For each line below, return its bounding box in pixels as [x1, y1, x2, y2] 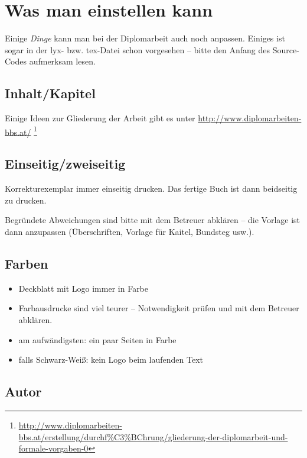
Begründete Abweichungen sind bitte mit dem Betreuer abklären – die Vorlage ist [5, 214, 301, 226]
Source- [272, 43, 299, 56]
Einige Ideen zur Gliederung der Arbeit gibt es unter [5, 112, 195, 124]
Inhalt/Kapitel [5, 84, 96, 102]
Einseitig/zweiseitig [5, 154, 126, 173]
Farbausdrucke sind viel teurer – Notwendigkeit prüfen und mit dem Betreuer [18, 302, 299, 314]
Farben [5, 254, 48, 272]
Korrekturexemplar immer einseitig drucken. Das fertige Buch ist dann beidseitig [5, 182, 298, 195]
